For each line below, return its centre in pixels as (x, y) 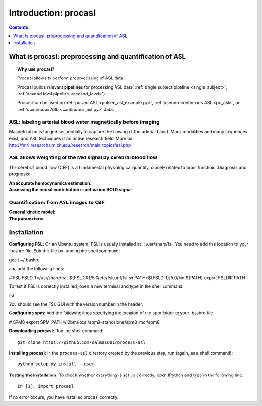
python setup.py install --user (56, 364)
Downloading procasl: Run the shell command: (56, 331)
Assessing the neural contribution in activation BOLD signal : (71, 189)
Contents (19, 27)
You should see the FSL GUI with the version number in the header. (76, 304)
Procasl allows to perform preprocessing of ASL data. (71, 78)
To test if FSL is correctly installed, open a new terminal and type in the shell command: (96, 286)
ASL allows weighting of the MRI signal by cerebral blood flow (83, 157)
